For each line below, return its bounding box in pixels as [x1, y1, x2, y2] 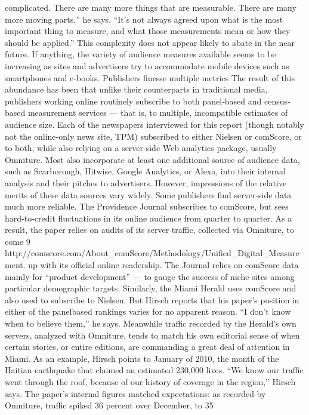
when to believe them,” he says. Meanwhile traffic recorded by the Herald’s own [5, 317, 296, 330]
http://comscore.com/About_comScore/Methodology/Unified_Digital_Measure [5, 247, 299, 259]
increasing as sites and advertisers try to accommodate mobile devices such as [5, 59, 289, 72]
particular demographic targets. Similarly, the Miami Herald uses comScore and [5, 282, 296, 294]
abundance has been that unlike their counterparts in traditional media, [5, 83, 268, 96]
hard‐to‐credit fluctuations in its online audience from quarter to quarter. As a [5, 211, 292, 224]
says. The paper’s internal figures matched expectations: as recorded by [5, 387, 266, 399]
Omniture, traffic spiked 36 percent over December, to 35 [5, 399, 214, 411]
